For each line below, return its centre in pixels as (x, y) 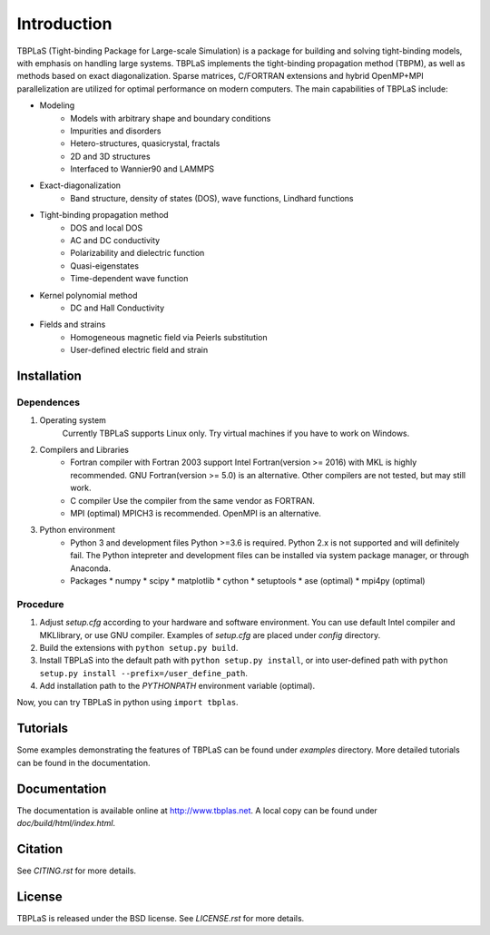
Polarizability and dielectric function (137, 253)
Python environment (77, 530)
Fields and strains (73, 325)
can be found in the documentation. (83, 763)
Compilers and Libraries (84, 450)
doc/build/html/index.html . (66, 823)
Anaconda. (90, 568)
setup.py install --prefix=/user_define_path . (144, 673)
